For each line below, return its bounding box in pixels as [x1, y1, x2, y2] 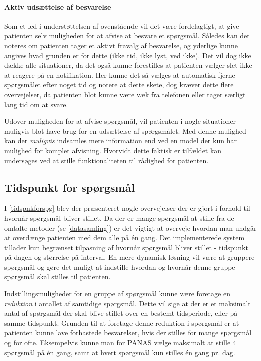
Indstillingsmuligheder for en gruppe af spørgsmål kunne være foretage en [4, 288, 230, 299]
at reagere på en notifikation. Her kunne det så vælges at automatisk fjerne [4, 69, 235, 80]
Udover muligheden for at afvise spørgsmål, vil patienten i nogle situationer [4, 116, 236, 126]
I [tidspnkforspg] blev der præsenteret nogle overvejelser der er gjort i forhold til [4, 203, 250, 213]
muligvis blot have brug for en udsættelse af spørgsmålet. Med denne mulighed [4, 125, 246, 136]
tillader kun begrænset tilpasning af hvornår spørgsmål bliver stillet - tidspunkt [4, 242, 248, 252]
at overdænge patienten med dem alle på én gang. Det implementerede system [4, 232, 245, 243]
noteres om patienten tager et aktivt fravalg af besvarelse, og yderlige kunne [4, 40, 238, 50]
